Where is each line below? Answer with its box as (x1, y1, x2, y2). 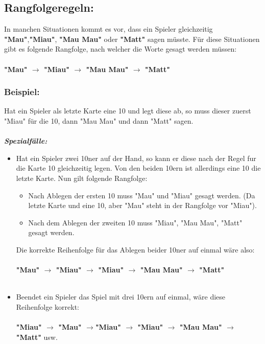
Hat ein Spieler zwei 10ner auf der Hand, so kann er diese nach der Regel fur (16, 152, 256, 163)
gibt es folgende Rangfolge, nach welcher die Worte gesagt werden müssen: (4, 43, 237, 54)
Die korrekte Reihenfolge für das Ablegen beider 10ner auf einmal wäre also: (16, 244, 255, 255)
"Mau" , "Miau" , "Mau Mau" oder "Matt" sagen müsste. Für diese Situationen (4, 33, 260, 44)
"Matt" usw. (16, 331, 58, 342)
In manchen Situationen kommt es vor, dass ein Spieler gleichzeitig (4, 24, 213, 34)
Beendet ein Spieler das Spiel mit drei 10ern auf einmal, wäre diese (16, 291, 226, 302)
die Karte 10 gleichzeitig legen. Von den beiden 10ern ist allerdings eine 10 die (16, 163, 261, 173)
